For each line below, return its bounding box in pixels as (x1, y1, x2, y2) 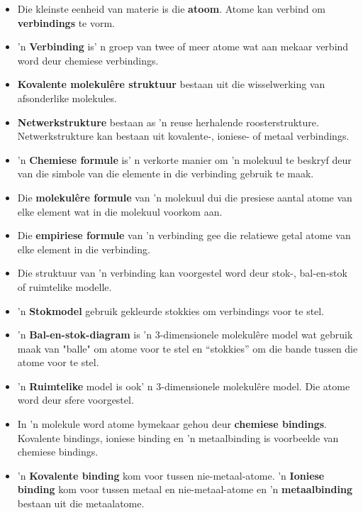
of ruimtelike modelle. (17, 279, 112, 294)
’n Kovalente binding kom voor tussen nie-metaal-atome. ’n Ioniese (17, 468, 325, 482)
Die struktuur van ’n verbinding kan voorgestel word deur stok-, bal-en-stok (17, 265, 347, 280)
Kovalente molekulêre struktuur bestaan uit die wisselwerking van (17, 77, 325, 92)
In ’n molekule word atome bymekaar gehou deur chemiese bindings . (17, 417, 327, 431)
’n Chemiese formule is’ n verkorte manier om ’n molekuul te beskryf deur (17, 152, 352, 167)
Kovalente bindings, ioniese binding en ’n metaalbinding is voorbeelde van (17, 430, 339, 445)
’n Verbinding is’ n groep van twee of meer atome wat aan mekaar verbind (17, 39, 349, 54)
